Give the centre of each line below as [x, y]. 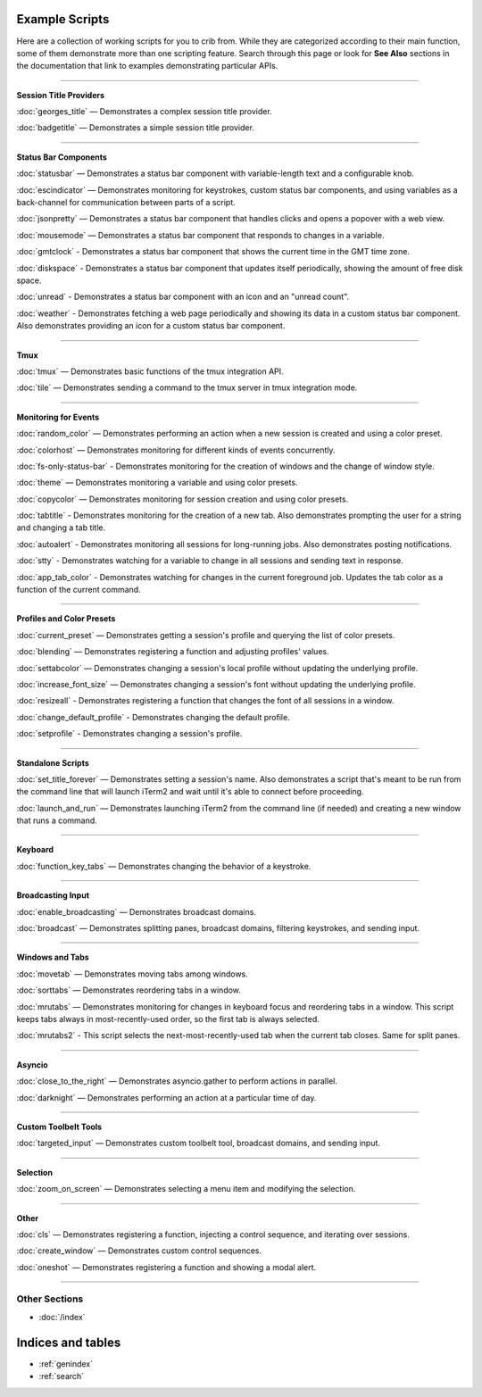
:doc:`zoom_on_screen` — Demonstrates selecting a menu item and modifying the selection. [186, 1189]
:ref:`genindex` [66, 1364]
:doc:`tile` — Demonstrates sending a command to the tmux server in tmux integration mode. [187, 387]
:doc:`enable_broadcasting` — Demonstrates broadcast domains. [136, 911]
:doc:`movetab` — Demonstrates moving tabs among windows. [133, 974]
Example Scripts [63, 19]
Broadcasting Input [53, 895]
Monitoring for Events [58, 417]
